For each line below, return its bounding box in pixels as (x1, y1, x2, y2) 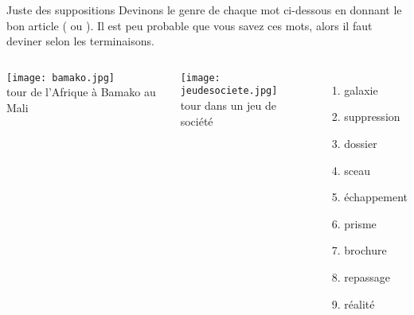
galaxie (344, 81, 378, 98)
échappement (344, 189, 408, 205)
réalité (344, 295, 375, 312)
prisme (344, 215, 377, 231)
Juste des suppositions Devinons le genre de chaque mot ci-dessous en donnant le (6, 2, 402, 17)
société (180, 112, 213, 129)
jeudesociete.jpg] (180, 85, 278, 97)
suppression (344, 108, 400, 125)
